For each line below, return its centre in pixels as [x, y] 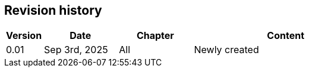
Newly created [226, 50]
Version [24, 36]
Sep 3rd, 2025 [76, 50]
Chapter [155, 36]
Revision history [53, 10]
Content [286, 36]
